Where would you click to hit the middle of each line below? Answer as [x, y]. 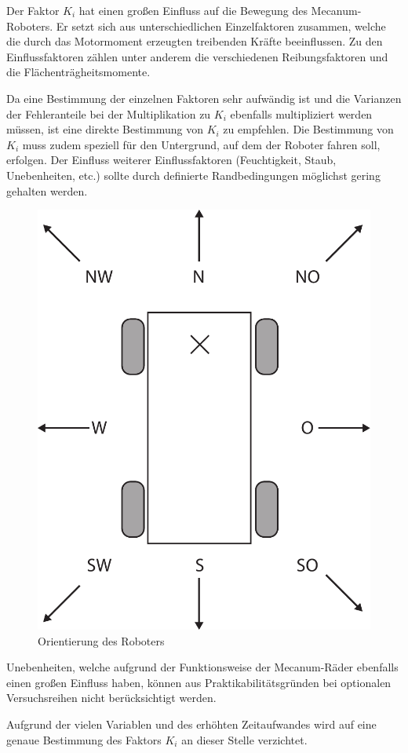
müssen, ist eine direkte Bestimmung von [105, 129]
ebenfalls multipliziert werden [301, 113]
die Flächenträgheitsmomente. [78, 72]
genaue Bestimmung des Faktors [84, 739]
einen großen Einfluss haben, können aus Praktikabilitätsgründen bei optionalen [199, 682]
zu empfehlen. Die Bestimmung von [308, 129]
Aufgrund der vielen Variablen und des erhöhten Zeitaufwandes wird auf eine [191, 724]
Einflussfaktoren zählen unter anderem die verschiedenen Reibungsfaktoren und [197, 56]
